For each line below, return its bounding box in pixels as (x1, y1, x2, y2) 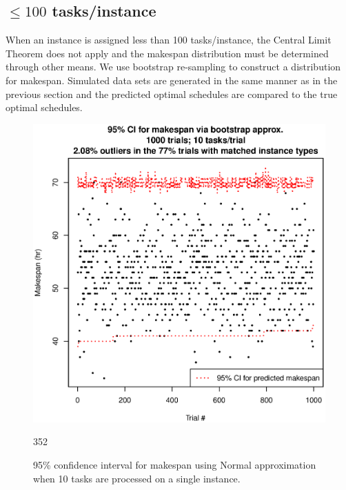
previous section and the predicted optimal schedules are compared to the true (6, 86, 338, 101)
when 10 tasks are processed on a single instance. (33, 471, 241, 485)
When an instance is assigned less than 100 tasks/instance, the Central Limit (6, 32, 332, 47)
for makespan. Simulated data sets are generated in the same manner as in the (6, 72, 338, 87)
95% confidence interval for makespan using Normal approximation (33, 457, 316, 471)
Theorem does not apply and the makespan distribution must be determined (6, 46, 329, 60)
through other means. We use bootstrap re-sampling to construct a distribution (6, 59, 341, 74)
